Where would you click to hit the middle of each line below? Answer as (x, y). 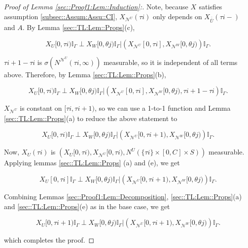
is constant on (41, 108)
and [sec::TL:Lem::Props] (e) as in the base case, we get (87, 206)
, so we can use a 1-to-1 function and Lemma (162, 108)
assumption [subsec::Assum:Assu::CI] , (61, 16)
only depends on (177, 16)
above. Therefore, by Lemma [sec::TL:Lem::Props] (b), (85, 74)
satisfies (211, 6)
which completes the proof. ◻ (49, 240)
